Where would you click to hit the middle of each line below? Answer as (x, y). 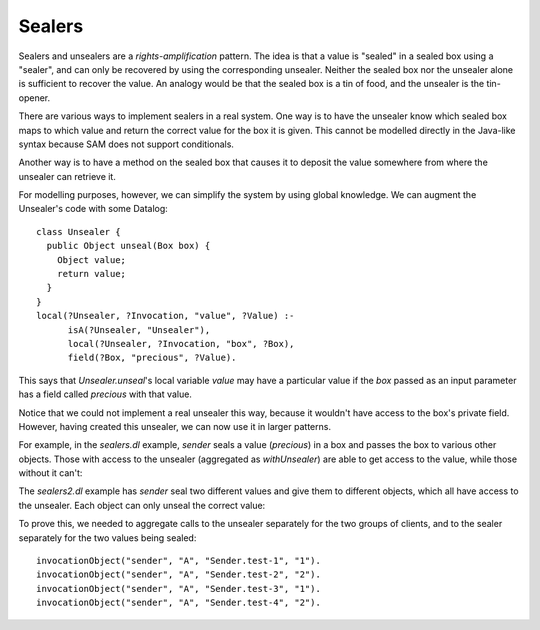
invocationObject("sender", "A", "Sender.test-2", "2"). (179, 574)
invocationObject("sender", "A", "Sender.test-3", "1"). (179, 588)
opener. (34, 97)
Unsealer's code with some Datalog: (93, 209)
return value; (91, 274)
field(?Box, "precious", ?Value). (152, 358)
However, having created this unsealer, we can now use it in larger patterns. (175, 426)
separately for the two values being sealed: (107, 537)
